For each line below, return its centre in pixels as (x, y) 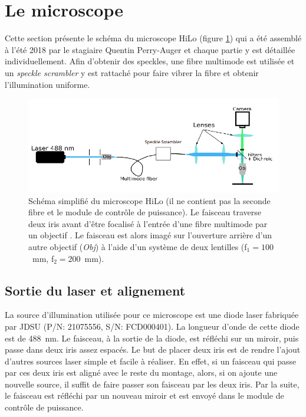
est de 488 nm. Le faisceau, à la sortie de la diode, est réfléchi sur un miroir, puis (152, 338)
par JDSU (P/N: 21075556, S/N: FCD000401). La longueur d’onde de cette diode (152, 326)
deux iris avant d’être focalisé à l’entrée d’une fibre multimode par (148, 223)
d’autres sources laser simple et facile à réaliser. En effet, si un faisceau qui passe (151, 361)
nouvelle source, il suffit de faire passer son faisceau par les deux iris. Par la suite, (152, 384)
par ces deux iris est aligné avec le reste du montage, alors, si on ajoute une (141, 372)
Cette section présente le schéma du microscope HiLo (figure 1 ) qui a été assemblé (153, 38)
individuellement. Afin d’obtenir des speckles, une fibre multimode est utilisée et (150, 61)
